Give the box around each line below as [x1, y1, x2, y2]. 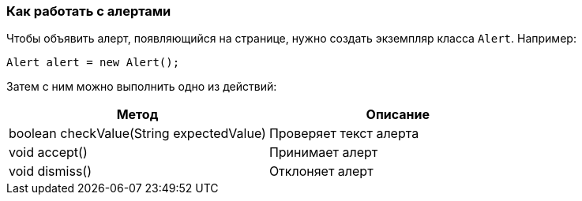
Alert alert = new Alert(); [6, 56, 180, 69]
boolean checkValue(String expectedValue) [9, 125, 266, 142]
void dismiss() [9, 163, 92, 180]
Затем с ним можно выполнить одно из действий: [6, 80, 277, 94]
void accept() [9, 144, 88, 161]
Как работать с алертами [6, 3, 171, 19]
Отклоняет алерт [268, 163, 374, 180]
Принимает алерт [268, 144, 378, 161]
